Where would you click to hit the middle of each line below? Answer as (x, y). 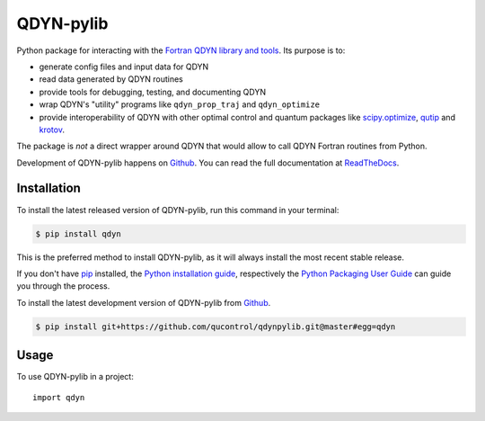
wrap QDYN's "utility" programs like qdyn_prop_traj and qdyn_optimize (180, 104)
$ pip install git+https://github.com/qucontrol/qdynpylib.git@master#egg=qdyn (216, 327)
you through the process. (63, 286)
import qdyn (59, 397)
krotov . (52, 130)
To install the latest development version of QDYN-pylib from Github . (144, 302)
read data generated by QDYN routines (111, 79)
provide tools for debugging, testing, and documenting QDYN (153, 92)
